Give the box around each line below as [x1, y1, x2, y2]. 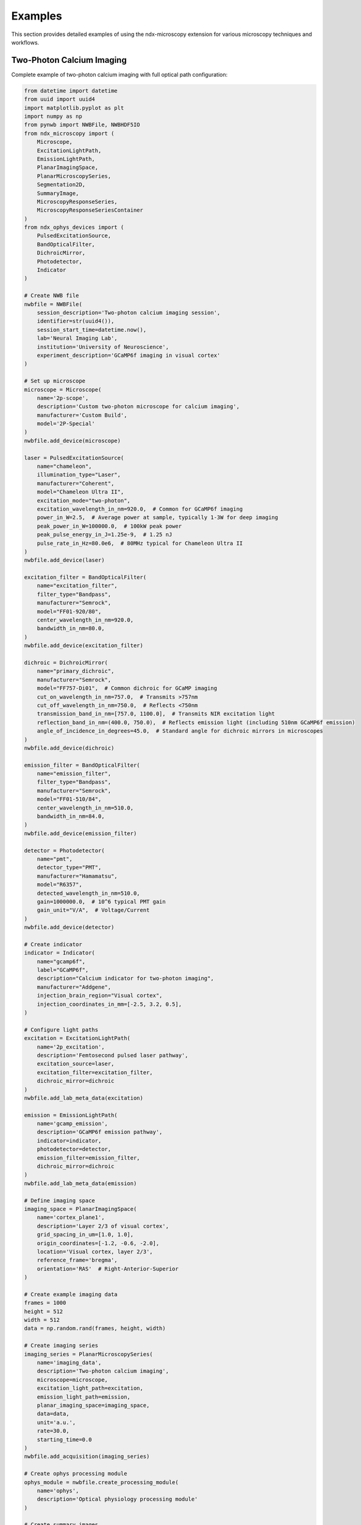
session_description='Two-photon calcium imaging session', [37, 309, 221, 316]
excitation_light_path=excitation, [37, 1385, 143, 1392]
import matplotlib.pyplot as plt [24, 104, 124, 111]
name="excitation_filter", [37, 583, 118, 589]
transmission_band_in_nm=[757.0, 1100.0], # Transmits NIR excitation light [37, 711, 276, 717]
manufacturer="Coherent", [37, 479, 115, 487]
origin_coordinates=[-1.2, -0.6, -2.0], [37, 1240, 160, 1247]
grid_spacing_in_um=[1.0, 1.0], [37, 1231, 134, 1238]
